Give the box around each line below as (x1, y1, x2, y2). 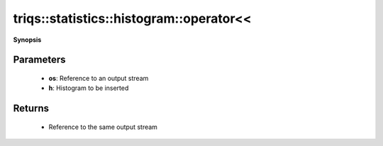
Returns (13, 103, 50, 115)
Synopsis (13, 35, 42, 44)
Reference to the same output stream (48, 123, 157, 131)
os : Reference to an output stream (48, 74, 149, 82)
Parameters (13, 54, 66, 66)
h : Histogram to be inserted (48, 84, 129, 92)
